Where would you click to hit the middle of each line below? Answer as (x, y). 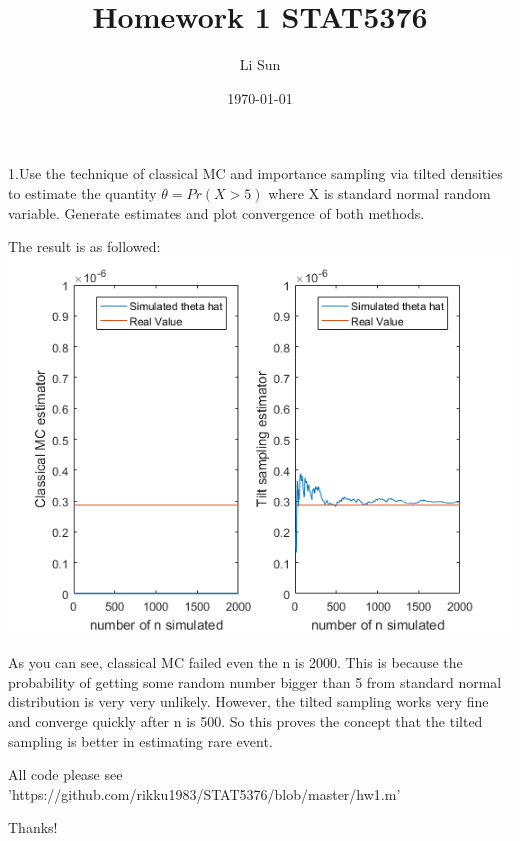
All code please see (65, 774)
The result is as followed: (84, 246)
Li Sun (260, 64)
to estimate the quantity (82, 192)
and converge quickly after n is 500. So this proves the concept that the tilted (245, 721)
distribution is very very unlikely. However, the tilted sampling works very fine (248, 701)
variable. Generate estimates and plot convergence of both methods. (216, 212)
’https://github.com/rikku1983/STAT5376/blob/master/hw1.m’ (204, 793)
